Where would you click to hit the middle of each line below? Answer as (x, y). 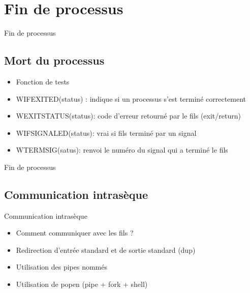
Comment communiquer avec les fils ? (75, 233)
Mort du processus (54, 60)
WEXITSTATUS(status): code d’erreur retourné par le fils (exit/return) (128, 116)
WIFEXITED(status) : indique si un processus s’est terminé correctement (131, 98)
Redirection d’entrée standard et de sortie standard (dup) (106, 250)
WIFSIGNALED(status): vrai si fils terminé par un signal (106, 133)
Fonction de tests (43, 81)
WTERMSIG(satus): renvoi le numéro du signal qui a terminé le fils (122, 150)
